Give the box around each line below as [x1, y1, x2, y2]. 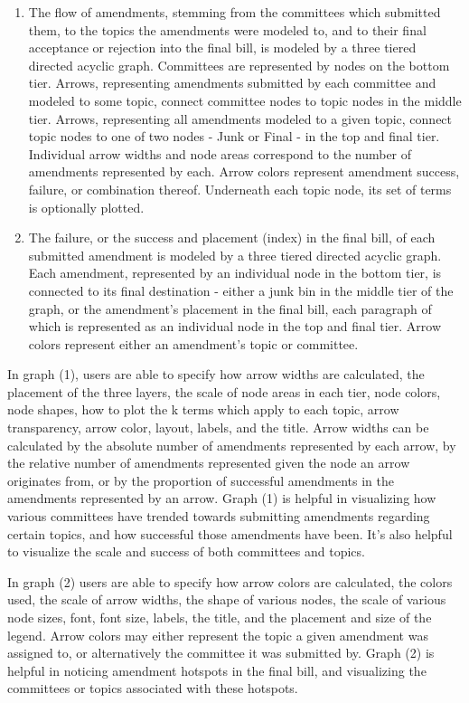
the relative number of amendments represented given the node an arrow [7, 453, 410, 472]
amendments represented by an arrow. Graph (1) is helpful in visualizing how [7, 489, 436, 508]
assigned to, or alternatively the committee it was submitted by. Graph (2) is [7, 643, 435, 662]
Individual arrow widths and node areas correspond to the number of [28, 144, 412, 163]
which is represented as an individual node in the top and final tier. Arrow [28, 317, 442, 336]
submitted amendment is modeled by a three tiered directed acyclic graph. [28, 245, 442, 264]
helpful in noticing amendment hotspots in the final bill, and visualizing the [7, 660, 427, 679]
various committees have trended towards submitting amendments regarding [7, 507, 430, 526]
